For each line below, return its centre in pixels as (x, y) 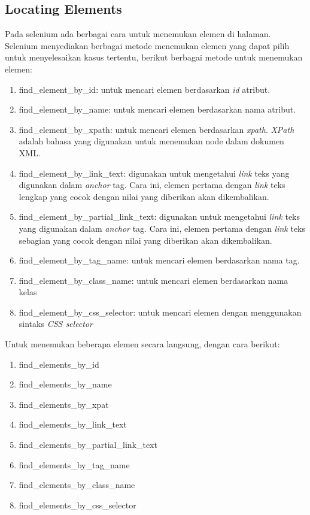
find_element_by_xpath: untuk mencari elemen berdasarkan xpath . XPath (156, 129)
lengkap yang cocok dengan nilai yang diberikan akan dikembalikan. (144, 196)
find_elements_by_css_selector (77, 505)
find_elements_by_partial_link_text (88, 445)
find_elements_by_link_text (73, 424)
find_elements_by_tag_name (74, 464)
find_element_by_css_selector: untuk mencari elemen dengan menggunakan (160, 312)
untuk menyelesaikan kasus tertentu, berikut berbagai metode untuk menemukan (154, 57)
